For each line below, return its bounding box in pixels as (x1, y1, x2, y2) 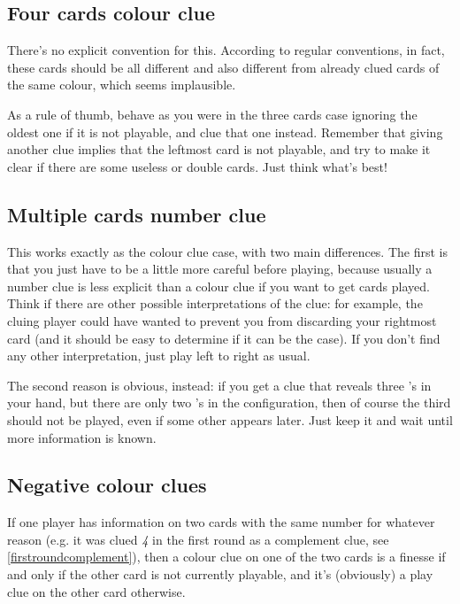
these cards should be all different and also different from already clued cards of (7, 58, 440, 76)
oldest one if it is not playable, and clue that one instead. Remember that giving (7, 122, 443, 141)
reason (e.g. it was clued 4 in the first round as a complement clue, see (7, 530, 389, 548)
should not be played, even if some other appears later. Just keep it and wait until (7, 410, 453, 429)
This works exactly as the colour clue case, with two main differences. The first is (7, 242, 448, 260)
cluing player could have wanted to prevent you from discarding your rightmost (7, 311, 437, 329)
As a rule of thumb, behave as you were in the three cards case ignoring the (7, 105, 418, 123)
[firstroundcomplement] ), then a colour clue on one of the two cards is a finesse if (7, 547, 446, 566)
